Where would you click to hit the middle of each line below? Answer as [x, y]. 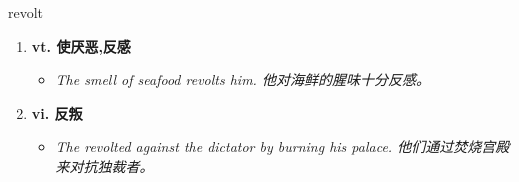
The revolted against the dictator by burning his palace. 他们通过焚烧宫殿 [282, 146]
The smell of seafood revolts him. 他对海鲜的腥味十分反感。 [242, 79]
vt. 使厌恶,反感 [81, 45]
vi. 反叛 [57, 112]
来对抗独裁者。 [104, 165]
